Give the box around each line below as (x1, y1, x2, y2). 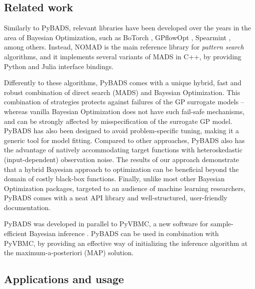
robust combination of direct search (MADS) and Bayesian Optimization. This (4, 87, 240, 97)
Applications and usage (4, 271, 124, 287)
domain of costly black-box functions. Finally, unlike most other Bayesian (4, 173, 225, 184)
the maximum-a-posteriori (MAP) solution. (4, 247, 134, 258)
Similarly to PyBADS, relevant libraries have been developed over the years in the (4, 23, 251, 33)
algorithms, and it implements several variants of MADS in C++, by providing (4, 51, 242, 61)
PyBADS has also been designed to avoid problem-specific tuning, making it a (4, 125, 239, 136)
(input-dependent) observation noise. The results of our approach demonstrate (4, 154, 239, 164)
